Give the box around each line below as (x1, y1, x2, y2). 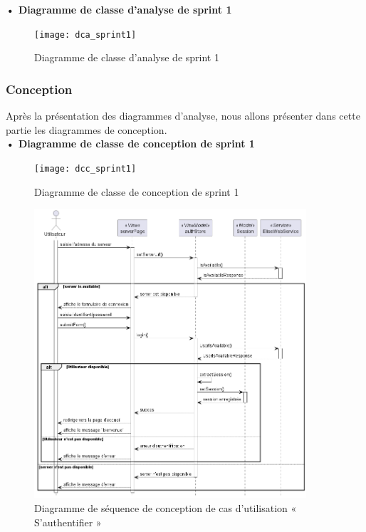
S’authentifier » (34, 514, 102, 529)
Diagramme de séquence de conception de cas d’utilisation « (34, 500, 297, 515)
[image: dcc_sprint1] (34, 163, 137, 174)
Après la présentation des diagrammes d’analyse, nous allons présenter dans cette (6, 108, 360, 123)
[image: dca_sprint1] (34, 29, 137, 40)
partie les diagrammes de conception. (6, 122, 167, 137)
